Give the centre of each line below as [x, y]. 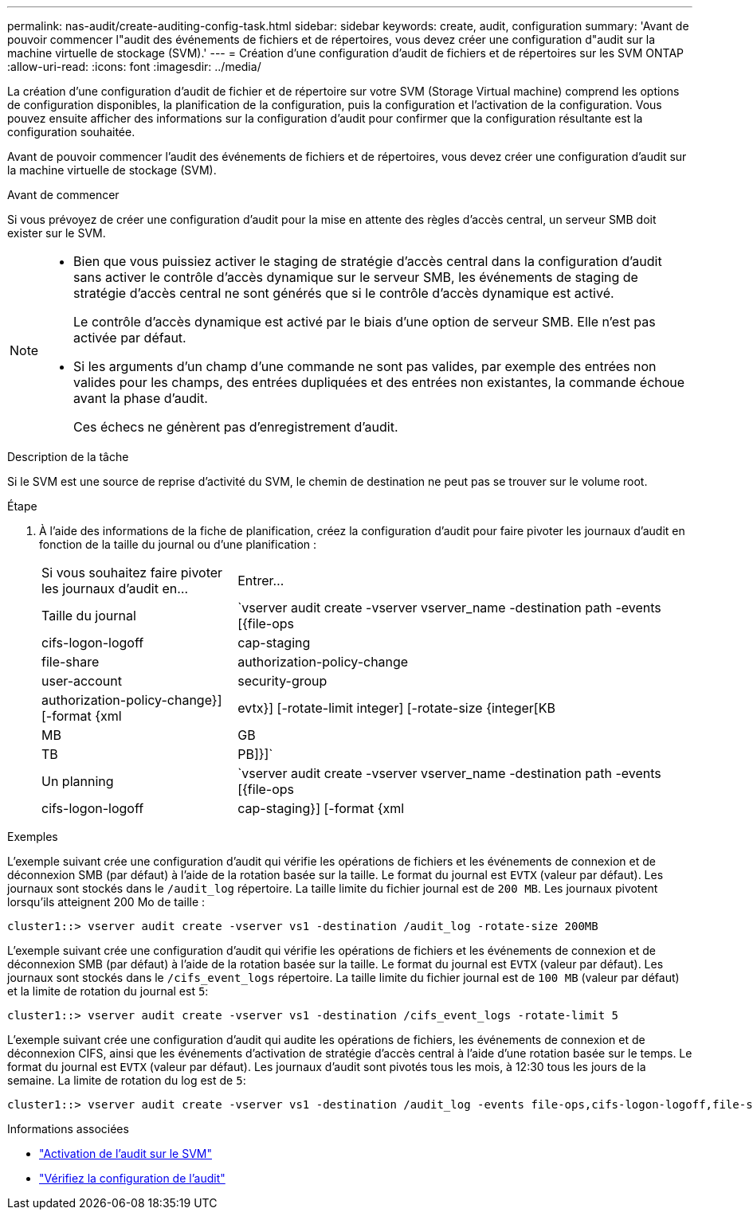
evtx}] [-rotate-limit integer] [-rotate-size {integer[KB [396, 708]
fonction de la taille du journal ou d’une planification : [178, 544]
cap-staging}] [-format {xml [321, 808]
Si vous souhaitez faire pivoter [132, 573]
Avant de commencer [63, 195]
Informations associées [68, 1129]
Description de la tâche [68, 457]
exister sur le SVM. [57, 233]
